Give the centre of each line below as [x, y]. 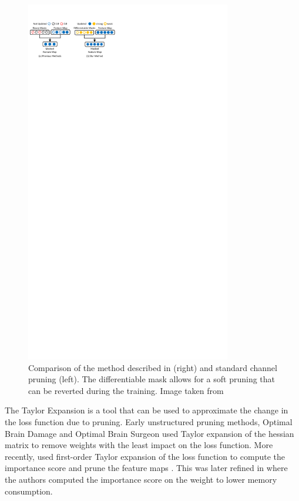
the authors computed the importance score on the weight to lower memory [141, 479]
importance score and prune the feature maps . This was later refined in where [146, 468]
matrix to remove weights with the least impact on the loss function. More [139, 445]
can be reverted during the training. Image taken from [126, 390]
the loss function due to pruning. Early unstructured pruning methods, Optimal [149, 421]
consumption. [29, 491]
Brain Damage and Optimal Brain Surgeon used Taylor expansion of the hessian [149, 433]
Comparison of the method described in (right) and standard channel [153, 367]
